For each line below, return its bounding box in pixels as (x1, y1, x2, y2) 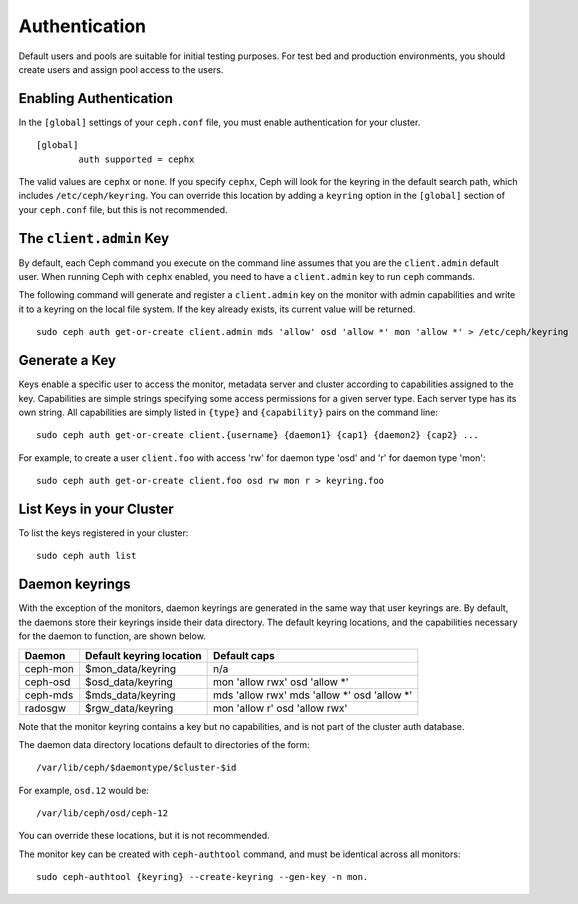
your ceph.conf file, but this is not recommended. (18, 203, 229, 215)
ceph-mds (24, 688, 74, 702)
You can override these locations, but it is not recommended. (18, 830, 270, 842)
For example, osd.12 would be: (18, 784, 150, 796)
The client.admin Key (18, 230, 170, 247)
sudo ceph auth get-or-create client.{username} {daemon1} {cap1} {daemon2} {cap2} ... (36, 430, 480, 441)
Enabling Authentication (18, 90, 174, 107)
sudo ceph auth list (36, 550, 137, 562)
